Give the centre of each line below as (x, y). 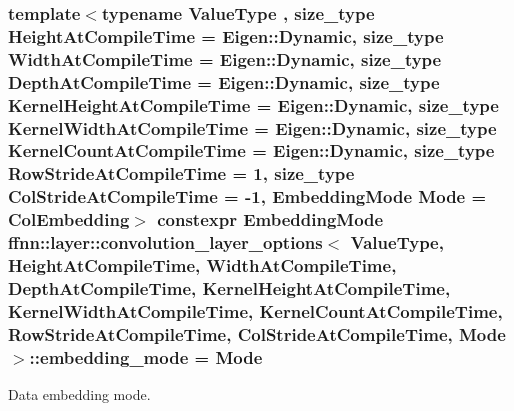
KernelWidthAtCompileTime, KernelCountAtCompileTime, (255, 310)
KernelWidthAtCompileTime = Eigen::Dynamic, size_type (252, 127)
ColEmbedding (69, 219)
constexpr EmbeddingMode (270, 219)
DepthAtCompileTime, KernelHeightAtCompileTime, (229, 287)
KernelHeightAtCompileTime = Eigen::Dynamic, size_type (253, 104)
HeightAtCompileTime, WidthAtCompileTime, (202, 265)
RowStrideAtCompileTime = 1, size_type (181, 173)
